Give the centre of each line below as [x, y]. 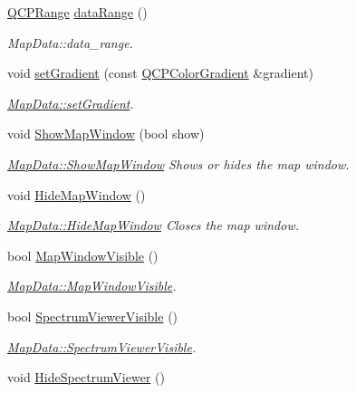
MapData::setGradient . [71, 103]
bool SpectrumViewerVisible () [93, 316]
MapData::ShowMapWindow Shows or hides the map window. [178, 163]
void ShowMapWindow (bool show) [106, 134]
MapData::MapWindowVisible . [92, 286]
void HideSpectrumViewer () [86, 377]
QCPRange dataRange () [77, 12]
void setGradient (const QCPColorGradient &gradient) [160, 73]
